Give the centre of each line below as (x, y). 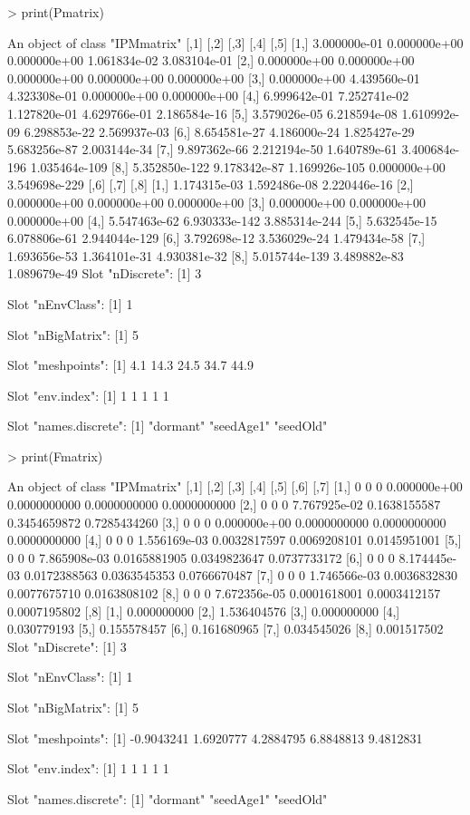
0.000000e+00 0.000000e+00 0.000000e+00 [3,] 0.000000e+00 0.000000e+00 (216, 202)
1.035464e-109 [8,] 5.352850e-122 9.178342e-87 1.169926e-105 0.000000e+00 (238, 166)
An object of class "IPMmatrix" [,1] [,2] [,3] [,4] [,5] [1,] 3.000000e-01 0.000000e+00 (235, 42)
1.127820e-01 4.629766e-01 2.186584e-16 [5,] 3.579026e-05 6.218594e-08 (202, 113)
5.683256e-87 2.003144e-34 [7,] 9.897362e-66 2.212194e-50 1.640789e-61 (202, 149)
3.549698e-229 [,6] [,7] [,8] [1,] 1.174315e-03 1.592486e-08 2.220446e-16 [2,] (211, 184)
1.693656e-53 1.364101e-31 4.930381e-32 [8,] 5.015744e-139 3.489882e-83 (206, 255)
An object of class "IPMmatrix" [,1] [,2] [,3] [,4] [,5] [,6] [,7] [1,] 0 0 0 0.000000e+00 (235, 486)
